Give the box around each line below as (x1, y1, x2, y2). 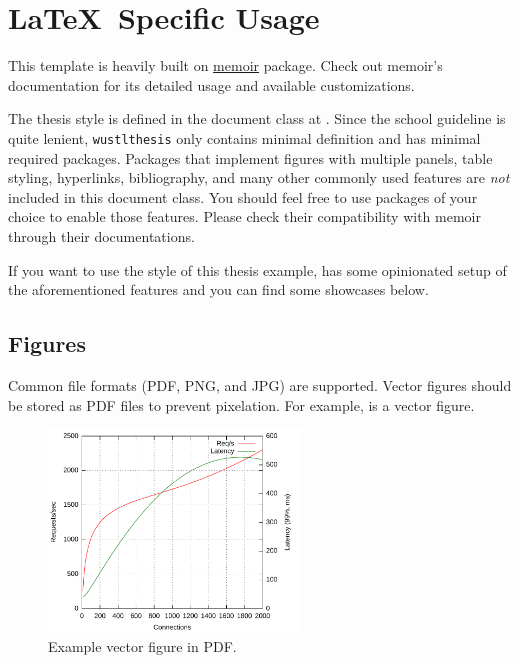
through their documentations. (8, 225, 195, 246)
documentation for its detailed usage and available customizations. (8, 74, 415, 95)
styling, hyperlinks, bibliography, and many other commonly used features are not (8, 167, 510, 188)
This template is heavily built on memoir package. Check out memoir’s (8, 55, 443, 76)
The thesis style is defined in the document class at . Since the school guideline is (8, 108, 506, 129)
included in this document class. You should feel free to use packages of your (8, 186, 478, 207)
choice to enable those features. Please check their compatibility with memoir (8, 206, 481, 227)
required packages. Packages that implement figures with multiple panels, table (8, 147, 493, 168)
